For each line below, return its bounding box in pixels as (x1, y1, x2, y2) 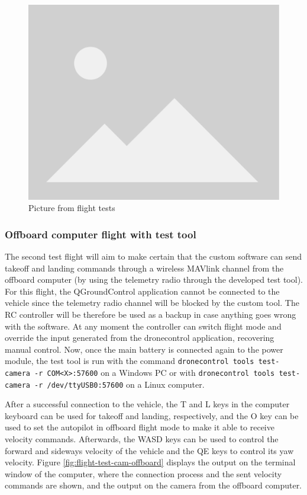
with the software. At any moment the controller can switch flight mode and (5, 320, 282, 332)
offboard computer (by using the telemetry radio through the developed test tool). (5, 273, 303, 286)
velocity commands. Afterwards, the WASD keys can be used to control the (5, 433, 279, 445)
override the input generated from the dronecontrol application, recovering (5, 331, 274, 344)
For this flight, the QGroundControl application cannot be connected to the (5, 285, 280, 297)
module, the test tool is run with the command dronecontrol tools (5, 355, 254, 367)
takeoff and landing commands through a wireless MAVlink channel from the (5, 261, 284, 274)
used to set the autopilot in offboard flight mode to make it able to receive (5, 421, 274, 433)
